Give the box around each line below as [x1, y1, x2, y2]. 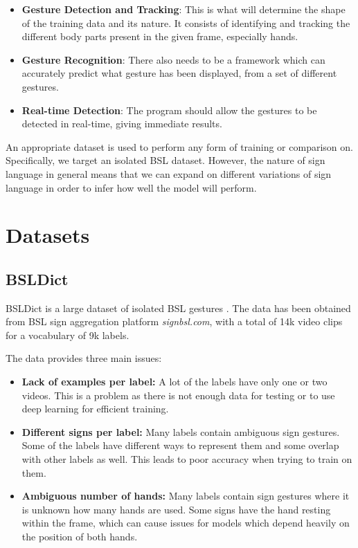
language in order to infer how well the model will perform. [6, 180, 257, 194]
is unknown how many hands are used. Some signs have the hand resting [21, 502, 331, 516]
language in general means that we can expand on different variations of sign [6, 166, 332, 181]
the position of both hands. [21, 529, 138, 544]
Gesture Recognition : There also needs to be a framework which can [21, 52, 325, 66]
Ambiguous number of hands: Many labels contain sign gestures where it [21, 488, 350, 503]
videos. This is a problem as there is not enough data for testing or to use [21, 387, 335, 402]
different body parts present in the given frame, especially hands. [21, 29, 298, 44]
